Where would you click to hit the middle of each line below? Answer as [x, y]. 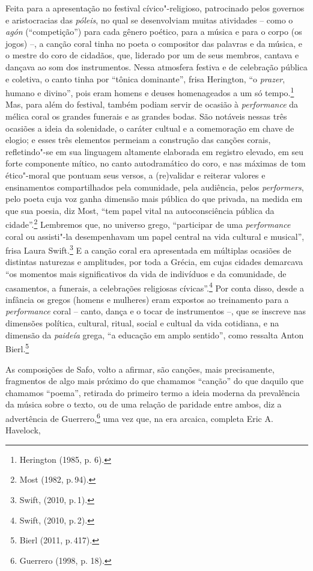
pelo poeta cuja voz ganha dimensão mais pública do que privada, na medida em [154, 199]
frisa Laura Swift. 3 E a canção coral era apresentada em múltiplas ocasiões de [148, 249]
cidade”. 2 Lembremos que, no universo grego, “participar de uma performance [148, 223]
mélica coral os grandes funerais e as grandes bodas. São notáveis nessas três [146, 116]
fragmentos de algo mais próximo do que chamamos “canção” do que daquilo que [155, 381]
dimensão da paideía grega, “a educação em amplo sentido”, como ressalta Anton [155, 334]
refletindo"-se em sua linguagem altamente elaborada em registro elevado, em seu [155, 151]
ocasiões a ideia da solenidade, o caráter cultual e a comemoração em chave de [150, 128]
